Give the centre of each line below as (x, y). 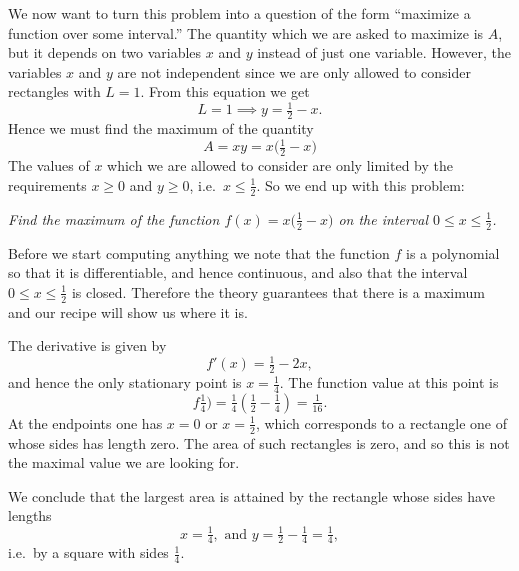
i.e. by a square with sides (88, 552)
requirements (47, 184)
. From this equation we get (225, 91)
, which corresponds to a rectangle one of (381, 422)
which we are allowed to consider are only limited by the (280, 165)
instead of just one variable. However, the (384, 52)
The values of (49, 165)
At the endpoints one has (85, 422)
